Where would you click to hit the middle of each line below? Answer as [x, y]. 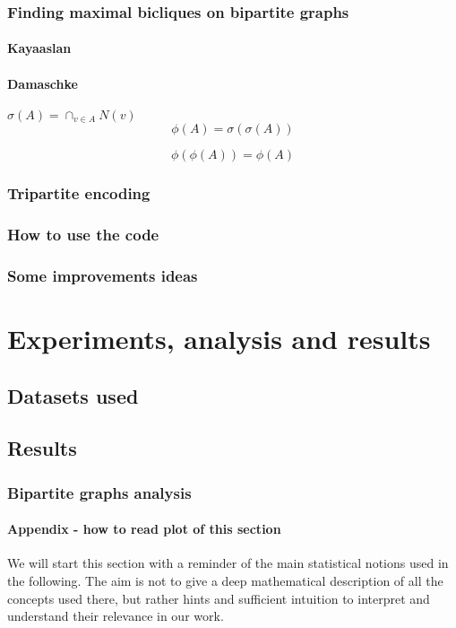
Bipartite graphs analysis [99, 492]
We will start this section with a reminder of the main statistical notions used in [228, 563]
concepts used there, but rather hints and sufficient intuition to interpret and [219, 598]
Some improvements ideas [103, 275]
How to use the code [83, 235]
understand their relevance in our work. [116, 616]
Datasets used [73, 395]
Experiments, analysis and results [219, 338]
